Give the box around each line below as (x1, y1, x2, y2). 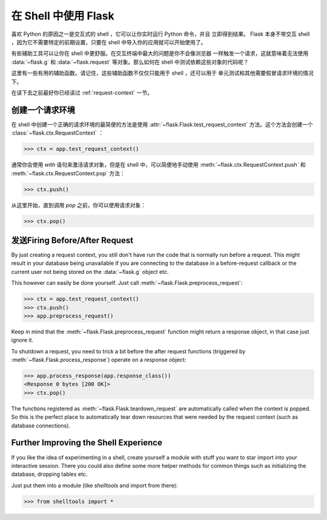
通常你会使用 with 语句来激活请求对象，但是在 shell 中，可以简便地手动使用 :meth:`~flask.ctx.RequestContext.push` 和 (11, 161, 306, 168)
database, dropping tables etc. (11, 470, 88, 478)
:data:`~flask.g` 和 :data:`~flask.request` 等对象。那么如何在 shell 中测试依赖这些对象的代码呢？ (11, 58, 249, 65)
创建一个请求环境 (11, 105, 75, 115)
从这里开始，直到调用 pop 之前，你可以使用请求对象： (11, 201, 147, 208)
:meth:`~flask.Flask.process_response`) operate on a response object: (11, 356, 187, 364)
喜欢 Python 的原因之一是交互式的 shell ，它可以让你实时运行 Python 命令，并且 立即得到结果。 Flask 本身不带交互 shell (11, 30, 310, 38)
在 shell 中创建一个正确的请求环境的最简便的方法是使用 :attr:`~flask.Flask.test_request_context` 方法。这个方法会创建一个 (11, 121, 313, 128)
